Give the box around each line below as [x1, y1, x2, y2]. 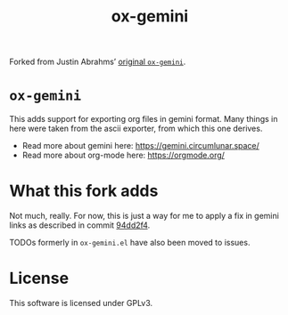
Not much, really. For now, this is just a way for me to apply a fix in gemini [9, 211, 279, 222]
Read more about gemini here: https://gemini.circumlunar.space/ [21, 141, 260, 151]
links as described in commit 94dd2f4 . [9, 220, 151, 230]
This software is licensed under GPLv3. [9, 298, 153, 308]
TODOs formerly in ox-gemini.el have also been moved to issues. [9, 238, 251, 248]
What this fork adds [9, 181, 159, 201]
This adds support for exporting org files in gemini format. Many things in [9, 114, 278, 125]
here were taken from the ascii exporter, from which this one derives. [9, 123, 263, 134]
